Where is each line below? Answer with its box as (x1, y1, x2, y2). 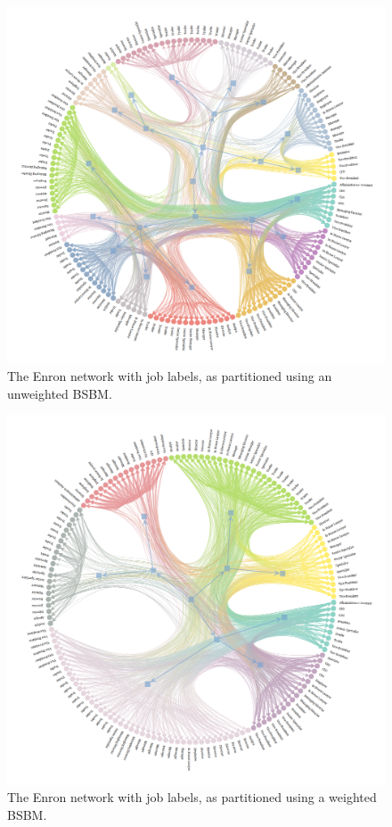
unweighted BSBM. (7, 384, 112, 402)
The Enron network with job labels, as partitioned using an (7, 367, 332, 385)
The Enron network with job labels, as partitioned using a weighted (7, 788, 377, 806)
